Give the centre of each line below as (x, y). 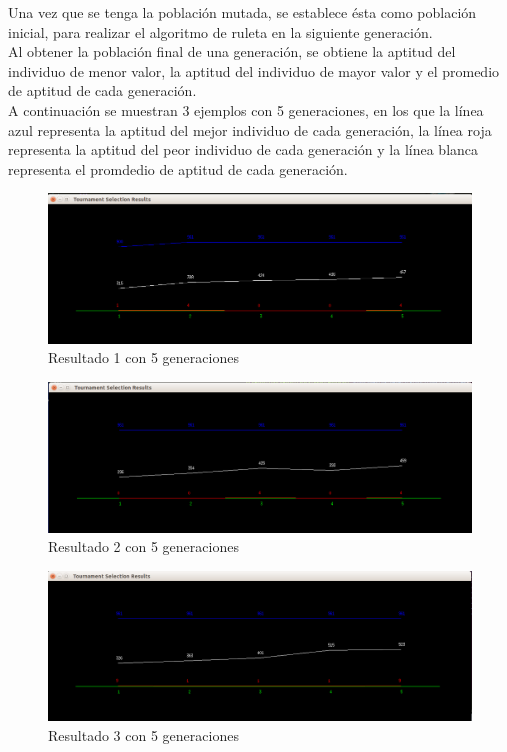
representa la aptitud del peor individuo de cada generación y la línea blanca (243, 149)
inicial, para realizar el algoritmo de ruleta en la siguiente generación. (220, 31)
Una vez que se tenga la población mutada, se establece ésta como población (242, 12)
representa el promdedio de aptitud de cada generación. (178, 168)
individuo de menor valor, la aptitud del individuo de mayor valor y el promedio (254, 70)
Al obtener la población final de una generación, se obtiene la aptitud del (232, 51)
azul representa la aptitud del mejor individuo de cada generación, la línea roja (250, 129)
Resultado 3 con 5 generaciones (143, 735)
